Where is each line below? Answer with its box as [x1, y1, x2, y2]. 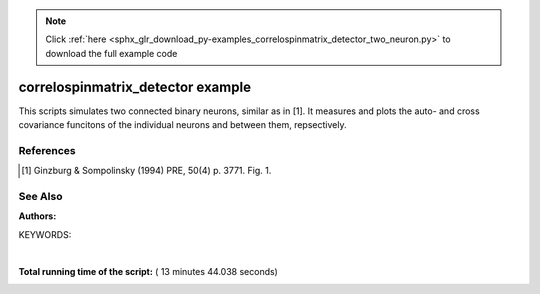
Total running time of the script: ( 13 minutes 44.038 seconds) [18, 265, 279, 277]
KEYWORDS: [18, 228, 72, 240]
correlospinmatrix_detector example [18, 78, 252, 95]
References [18, 143, 76, 157]
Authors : [18, 210, 57, 222]
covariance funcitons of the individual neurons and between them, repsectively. [18, 119, 347, 131]
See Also [18, 189, 63, 203]
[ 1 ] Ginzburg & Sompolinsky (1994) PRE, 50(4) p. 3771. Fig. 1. [21, 165, 272, 177]
